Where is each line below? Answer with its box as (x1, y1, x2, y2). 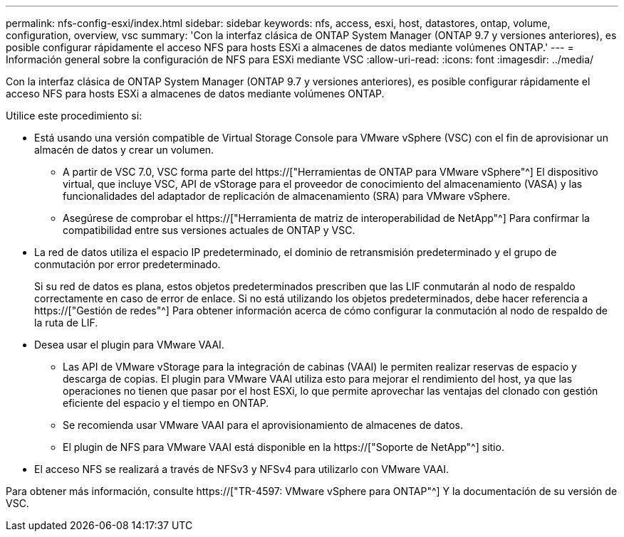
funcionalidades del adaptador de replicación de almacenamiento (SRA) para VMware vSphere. (63, 190, 511, 202)
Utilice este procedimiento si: (6, 110, 142, 122)
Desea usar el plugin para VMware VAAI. (34, 339, 224, 351)
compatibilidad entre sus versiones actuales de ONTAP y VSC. (63, 224, 355, 236)
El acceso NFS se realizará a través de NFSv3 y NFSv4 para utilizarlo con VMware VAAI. (34, 463, 449, 475)
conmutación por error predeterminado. (34, 258, 221, 270)
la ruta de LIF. (34, 317, 98, 329)
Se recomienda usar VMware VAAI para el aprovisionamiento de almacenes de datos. (63, 419, 464, 431)
